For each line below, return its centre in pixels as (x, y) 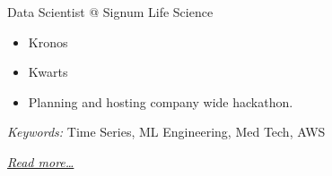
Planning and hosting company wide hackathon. (161, 101)
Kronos (48, 42)
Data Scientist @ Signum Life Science (110, 12)
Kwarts (48, 72)
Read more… (41, 161)
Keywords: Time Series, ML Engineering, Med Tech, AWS (166, 132)
